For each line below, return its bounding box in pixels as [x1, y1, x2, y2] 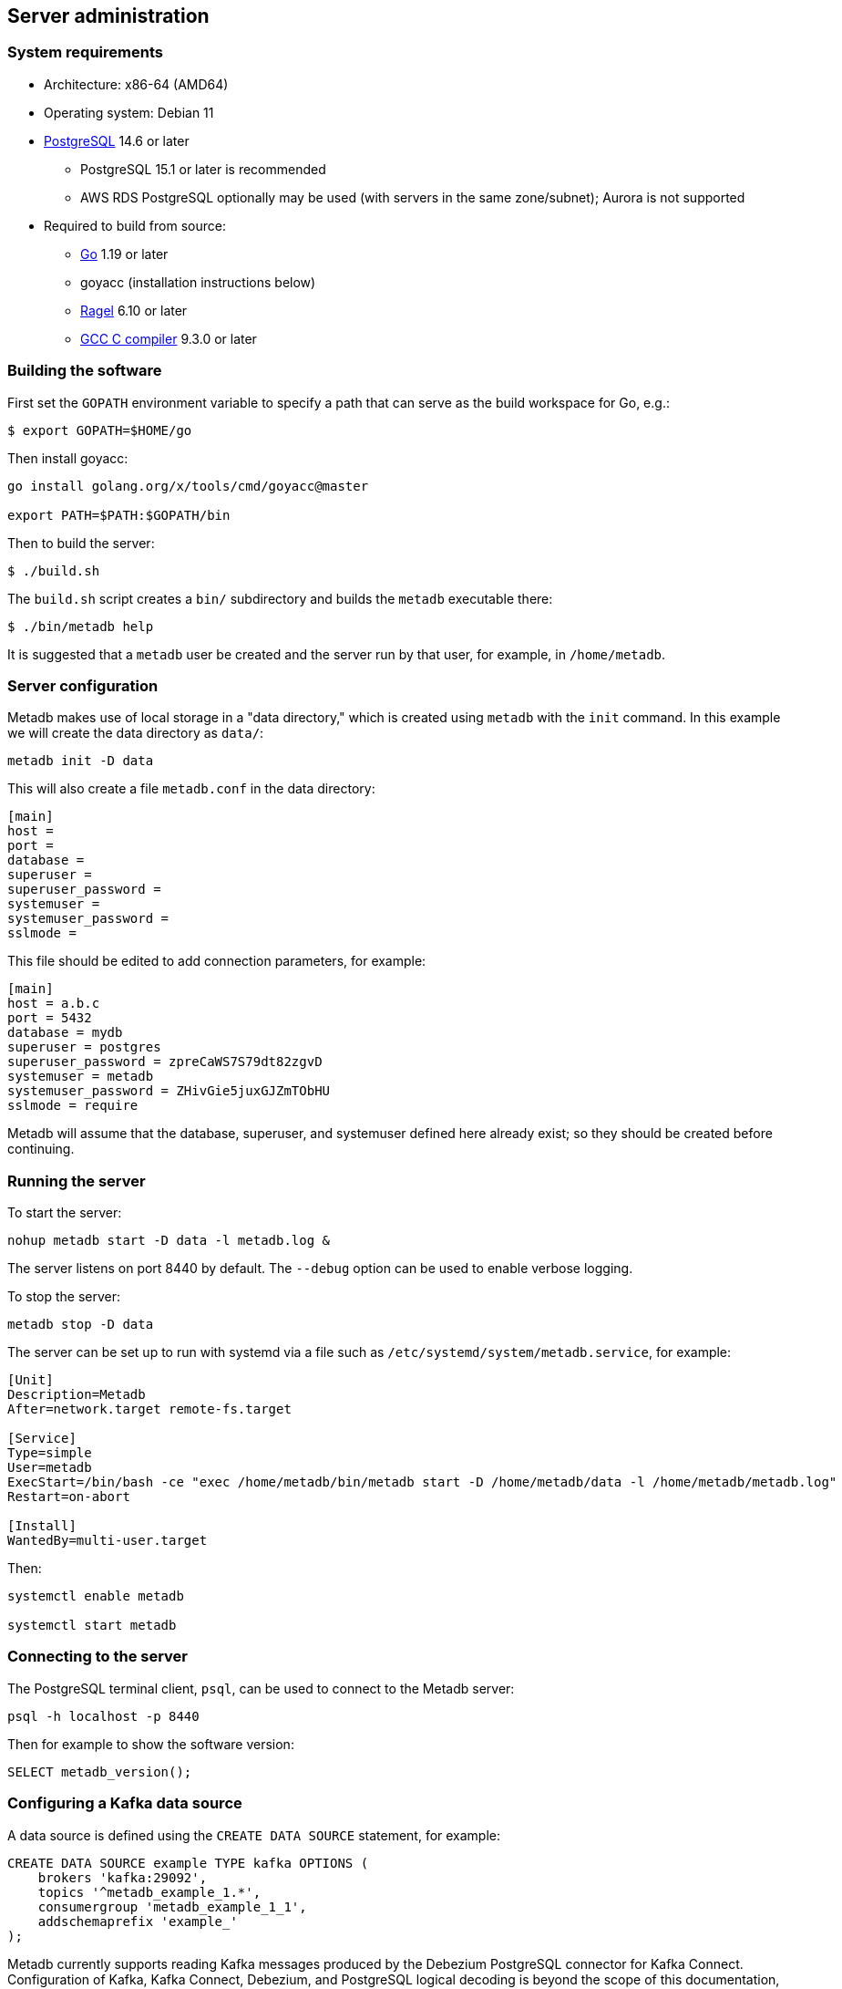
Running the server [7, 1171, 146, 1190]
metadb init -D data [7, 753, 154, 769]
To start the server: [7, 1205, 122, 1221]
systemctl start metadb [7, 1618, 177, 1633]
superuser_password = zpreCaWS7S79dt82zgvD [7, 1054, 323, 1070]
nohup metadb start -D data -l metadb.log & [7, 1233, 331, 1248]
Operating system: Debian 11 [44, 104, 214, 120]
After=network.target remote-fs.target [7, 1402, 292, 1417]
